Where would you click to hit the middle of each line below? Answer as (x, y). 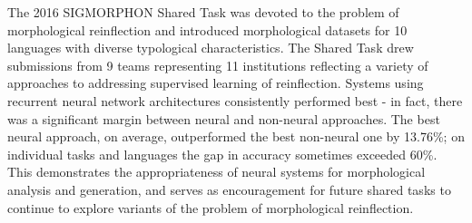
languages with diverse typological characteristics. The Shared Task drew (211, 48)
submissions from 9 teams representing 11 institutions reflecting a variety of (218, 65)
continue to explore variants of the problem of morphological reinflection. (211, 207)
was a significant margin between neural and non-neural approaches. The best (224, 118)
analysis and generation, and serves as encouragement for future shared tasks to (229, 189)
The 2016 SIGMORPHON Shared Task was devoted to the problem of (203, 12)
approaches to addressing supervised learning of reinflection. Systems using (216, 83)
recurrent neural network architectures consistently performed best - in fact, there (235, 100)
